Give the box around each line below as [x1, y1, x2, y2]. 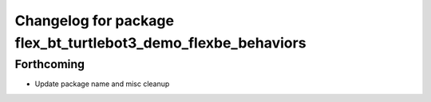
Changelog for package [14, 12, 175, 29]
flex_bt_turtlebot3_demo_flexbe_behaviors [14, 34, 306, 51]
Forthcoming [14, 57, 85, 71]
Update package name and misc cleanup [34, 79, 170, 89]
